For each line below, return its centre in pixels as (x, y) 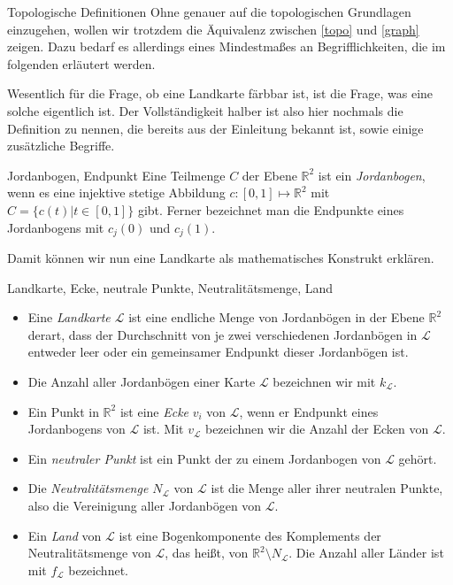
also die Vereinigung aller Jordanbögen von (145, 505)
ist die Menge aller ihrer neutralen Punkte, (327, 488)
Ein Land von (65, 535)
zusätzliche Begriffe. (61, 146)
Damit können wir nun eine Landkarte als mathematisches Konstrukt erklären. (221, 257)
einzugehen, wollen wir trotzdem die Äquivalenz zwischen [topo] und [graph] (213, 29)
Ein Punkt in (63, 411)
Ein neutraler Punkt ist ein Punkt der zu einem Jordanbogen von (204, 458)
